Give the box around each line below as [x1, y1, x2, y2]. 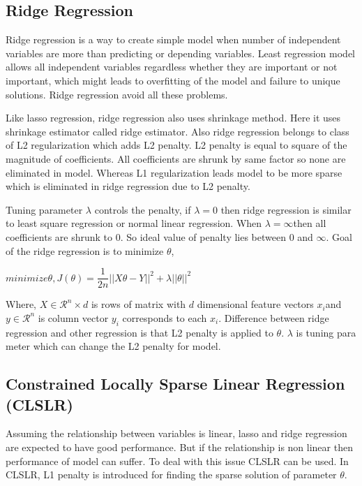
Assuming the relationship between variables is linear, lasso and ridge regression [6, 426, 347, 441]
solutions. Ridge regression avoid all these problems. [6, 87, 228, 101]
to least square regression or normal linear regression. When [6, 216, 262, 230]
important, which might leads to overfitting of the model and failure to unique [6, 73, 340, 87]
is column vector [38, 310, 109, 325]
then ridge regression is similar [220, 202, 352, 216]
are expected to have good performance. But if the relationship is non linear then [6, 439, 353, 454]
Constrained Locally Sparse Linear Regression [6, 373, 345, 395]
